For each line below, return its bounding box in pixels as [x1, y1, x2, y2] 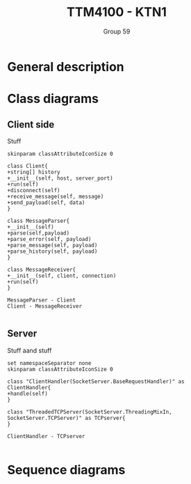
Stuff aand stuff [7, 346, 52, 354]
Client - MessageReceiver [7, 302, 82, 310]
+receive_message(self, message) [7, 193, 104, 200]
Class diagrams [7, 91, 99, 107]
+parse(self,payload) [7, 229, 70, 237]
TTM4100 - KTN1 [67, 4, 167, 20]
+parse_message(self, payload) [7, 242, 98, 249]
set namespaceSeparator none [7, 359, 92, 366]
